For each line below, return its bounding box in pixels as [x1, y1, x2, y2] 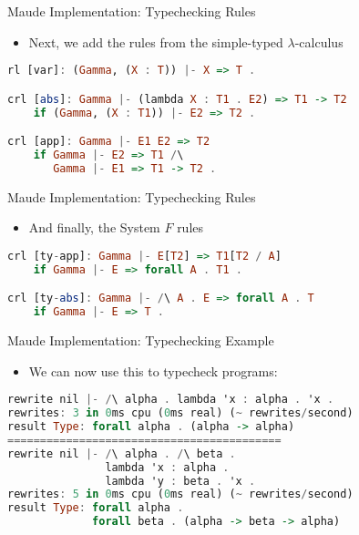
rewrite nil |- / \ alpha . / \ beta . [7, 447, 236, 460]
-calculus [294, 32, 344, 51]
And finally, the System [28, 218, 160, 237]
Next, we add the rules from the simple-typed [28, 32, 283, 51]
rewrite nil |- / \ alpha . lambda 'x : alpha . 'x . [7, 393, 334, 406]
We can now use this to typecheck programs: [28, 361, 278, 380]
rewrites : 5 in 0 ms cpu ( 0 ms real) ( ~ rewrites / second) [7, 488, 354, 501]
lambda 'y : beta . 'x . [105, 474, 256, 488]
